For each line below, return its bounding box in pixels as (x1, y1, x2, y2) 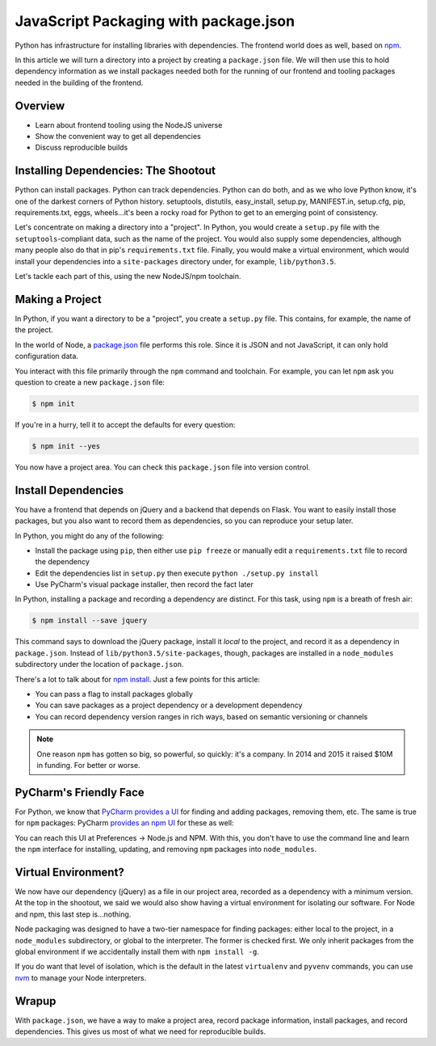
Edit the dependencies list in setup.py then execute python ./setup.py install (35, 568, 319, 578)
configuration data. (15, 352, 78, 361)
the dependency (35, 557, 90, 567)
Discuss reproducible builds (35, 142, 128, 153)
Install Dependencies (15, 483, 124, 497)
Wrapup (15, 994, 57, 1008)
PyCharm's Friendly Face (15, 785, 145, 799)
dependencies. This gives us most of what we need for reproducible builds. (15, 1027, 266, 1036)
